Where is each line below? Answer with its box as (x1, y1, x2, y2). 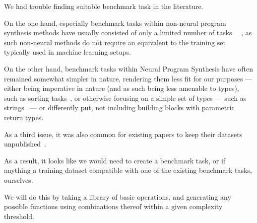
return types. (4, 112, 44, 122)
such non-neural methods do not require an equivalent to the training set (4, 37, 226, 47)
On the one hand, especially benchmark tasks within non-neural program (4, 17, 226, 28)
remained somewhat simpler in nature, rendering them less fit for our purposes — (4, 73, 253, 83)
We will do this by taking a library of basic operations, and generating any (4, 191, 231, 202)
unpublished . (4, 139, 46, 149)
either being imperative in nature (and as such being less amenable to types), (4, 83, 239, 93)
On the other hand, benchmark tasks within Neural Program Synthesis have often (4, 63, 254, 74)
